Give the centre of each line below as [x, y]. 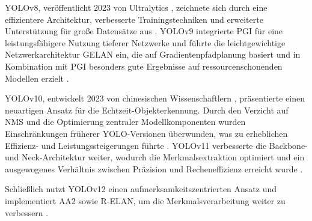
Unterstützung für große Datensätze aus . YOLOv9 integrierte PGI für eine [144, 31]
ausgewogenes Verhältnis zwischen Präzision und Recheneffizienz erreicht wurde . [154, 168]
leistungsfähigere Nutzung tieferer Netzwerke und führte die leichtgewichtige [145, 42]
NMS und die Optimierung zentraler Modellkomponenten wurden [125, 122]
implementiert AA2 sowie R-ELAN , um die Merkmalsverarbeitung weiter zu [145, 200]
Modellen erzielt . [37, 78]
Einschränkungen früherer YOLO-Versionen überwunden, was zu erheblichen [146, 133]
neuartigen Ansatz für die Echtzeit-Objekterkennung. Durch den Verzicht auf [147, 110]
